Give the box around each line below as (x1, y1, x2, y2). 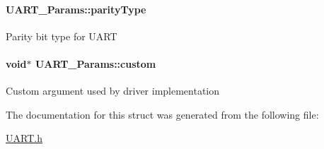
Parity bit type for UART (6, 28, 117, 43)
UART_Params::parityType (6, 1, 146, 16)
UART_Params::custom (35, 56, 156, 71)
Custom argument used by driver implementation (6, 83, 220, 98)
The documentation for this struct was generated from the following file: (6, 107, 319, 121)
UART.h (6, 131, 42, 145)
